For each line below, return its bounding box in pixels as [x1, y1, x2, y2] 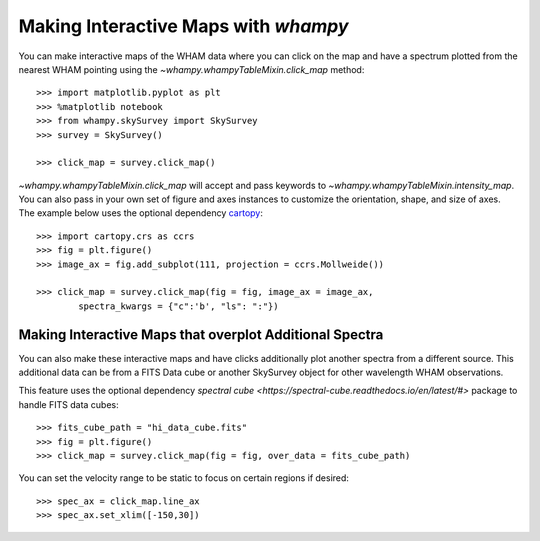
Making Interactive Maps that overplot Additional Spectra [18, 326, 384, 343]
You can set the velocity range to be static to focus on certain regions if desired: [18, 472, 350, 484]
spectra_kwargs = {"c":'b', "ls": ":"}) [78, 300, 279, 312]
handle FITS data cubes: [18, 398, 119, 410]
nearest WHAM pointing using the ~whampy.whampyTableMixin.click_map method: [18, 63, 365, 75]
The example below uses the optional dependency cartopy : [18, 207, 264, 219]
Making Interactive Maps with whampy [18, 15, 349, 37]
